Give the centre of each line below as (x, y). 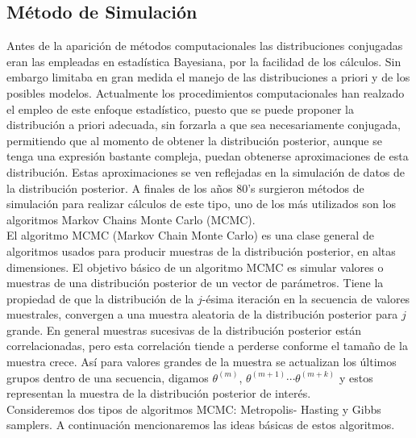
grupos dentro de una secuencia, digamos (108, 377)
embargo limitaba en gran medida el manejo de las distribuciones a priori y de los (208, 77)
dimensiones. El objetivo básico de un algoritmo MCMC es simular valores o (195, 267)
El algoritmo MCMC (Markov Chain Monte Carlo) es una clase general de (190, 235)
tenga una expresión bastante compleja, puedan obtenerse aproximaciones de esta (208, 156)
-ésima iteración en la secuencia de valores (306, 298)
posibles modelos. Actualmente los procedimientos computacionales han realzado (206, 92)
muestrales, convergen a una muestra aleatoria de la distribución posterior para (202, 314)
